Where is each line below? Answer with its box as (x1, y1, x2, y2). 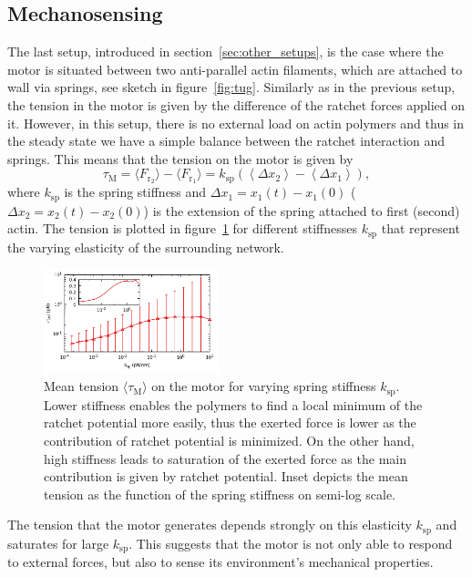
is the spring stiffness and (64, 182, 207, 201)
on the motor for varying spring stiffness (151, 376, 376, 396)
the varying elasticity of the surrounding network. (7, 237, 284, 256)
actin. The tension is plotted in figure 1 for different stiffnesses (7, 219, 358, 238)
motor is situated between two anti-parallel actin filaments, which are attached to (7, 59, 463, 78)
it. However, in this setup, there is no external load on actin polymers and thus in (7, 113, 465, 132)
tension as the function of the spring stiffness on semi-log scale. (44, 484, 396, 503)
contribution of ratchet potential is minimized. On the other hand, (44, 431, 415, 450)
